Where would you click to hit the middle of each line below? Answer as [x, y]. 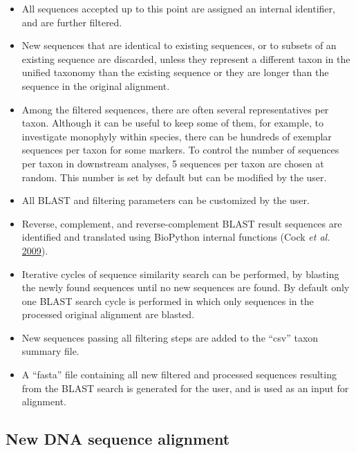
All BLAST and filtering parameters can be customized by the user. [166, 200]
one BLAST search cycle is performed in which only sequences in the [168, 301]
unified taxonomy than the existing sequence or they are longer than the [175, 72]
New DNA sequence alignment [118, 439]
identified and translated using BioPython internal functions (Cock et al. [176, 237]
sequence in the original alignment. [96, 85]
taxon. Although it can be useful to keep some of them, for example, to [172, 123]
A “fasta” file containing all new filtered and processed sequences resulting [179, 375]
